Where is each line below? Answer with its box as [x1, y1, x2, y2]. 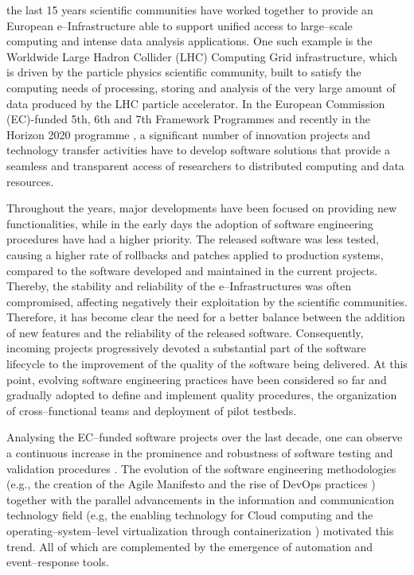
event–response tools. [6, 554, 109, 570]
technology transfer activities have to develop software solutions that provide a [6, 142, 390, 158]
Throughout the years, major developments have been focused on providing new [6, 200, 397, 216]
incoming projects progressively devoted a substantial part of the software [6, 340, 366, 356]
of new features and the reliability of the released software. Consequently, [6, 324, 364, 340]
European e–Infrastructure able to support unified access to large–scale [6, 17, 353, 33]
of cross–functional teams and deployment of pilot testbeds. [6, 402, 297, 418]
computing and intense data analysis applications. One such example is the [6, 33, 373, 49]
